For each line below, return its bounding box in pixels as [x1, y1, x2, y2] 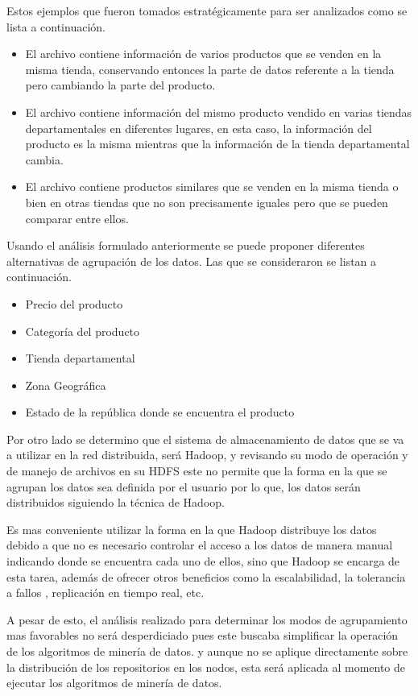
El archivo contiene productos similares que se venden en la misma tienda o [25, 178, 399, 195]
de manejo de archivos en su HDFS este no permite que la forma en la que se [6, 462, 387, 479]
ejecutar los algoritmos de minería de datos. [6, 674, 222, 691]
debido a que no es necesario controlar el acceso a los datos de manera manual [6, 536, 393, 553]
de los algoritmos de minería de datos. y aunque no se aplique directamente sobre [6, 643, 408, 659]
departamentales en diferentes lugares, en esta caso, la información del [25, 119, 372, 136]
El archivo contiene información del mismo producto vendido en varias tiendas [25, 103, 412, 120]
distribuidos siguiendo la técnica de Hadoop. [6, 494, 225, 511]
